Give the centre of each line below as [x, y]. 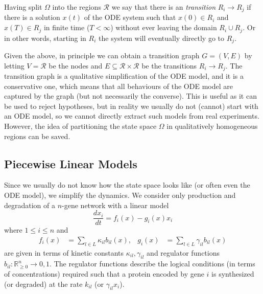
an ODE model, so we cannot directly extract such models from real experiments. [132, 116]
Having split [23, 7]
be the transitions [169, 65]
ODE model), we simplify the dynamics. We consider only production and [120, 195]
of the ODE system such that [130, 17]
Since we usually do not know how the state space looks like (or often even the [127, 185]
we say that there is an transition [163, 7]
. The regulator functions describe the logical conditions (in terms [152, 264]
